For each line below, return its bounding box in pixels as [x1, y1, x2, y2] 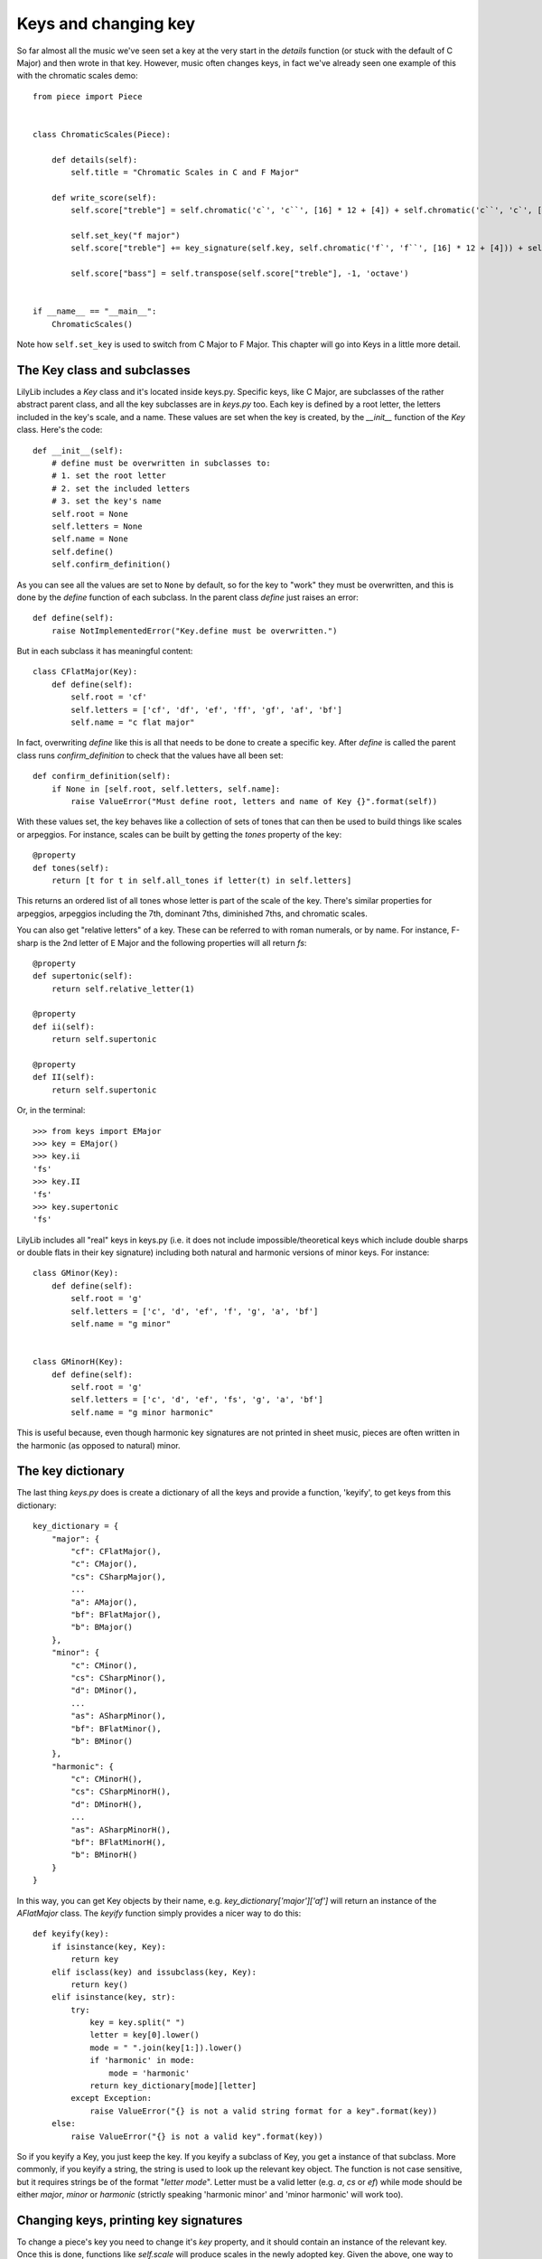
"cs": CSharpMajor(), [70, 1571, 167, 1581]
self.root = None [51, 509, 128, 519]
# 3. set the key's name [51, 496, 162, 506]
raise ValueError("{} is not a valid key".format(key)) [70, 2131, 324, 2142]
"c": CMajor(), [70, 1559, 138, 1570]
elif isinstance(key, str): [51, 1992, 176, 2002]
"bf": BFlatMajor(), [70, 1609, 162, 1619]
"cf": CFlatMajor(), [70, 1546, 162, 1557]
